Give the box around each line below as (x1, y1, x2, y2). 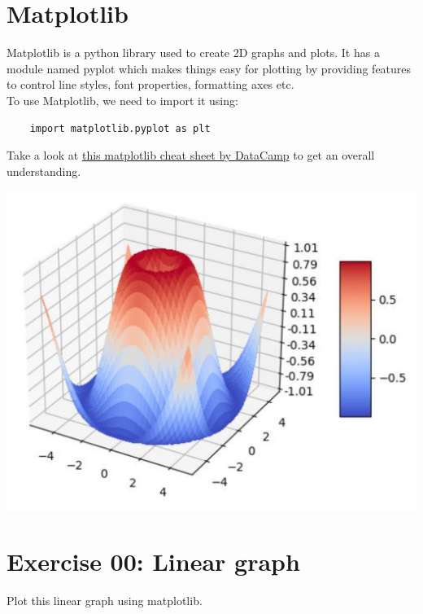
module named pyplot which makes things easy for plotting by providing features (7, 59, 412, 77)
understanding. (7, 162, 81, 179)
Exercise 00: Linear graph (7, 544, 300, 577)
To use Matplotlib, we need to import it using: (7, 91, 238, 108)
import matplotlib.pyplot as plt (29, 122, 211, 134)
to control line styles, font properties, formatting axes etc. (7, 76, 294, 93)
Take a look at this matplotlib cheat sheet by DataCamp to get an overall (7, 147, 375, 164)
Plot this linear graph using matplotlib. (7, 591, 203, 608)
